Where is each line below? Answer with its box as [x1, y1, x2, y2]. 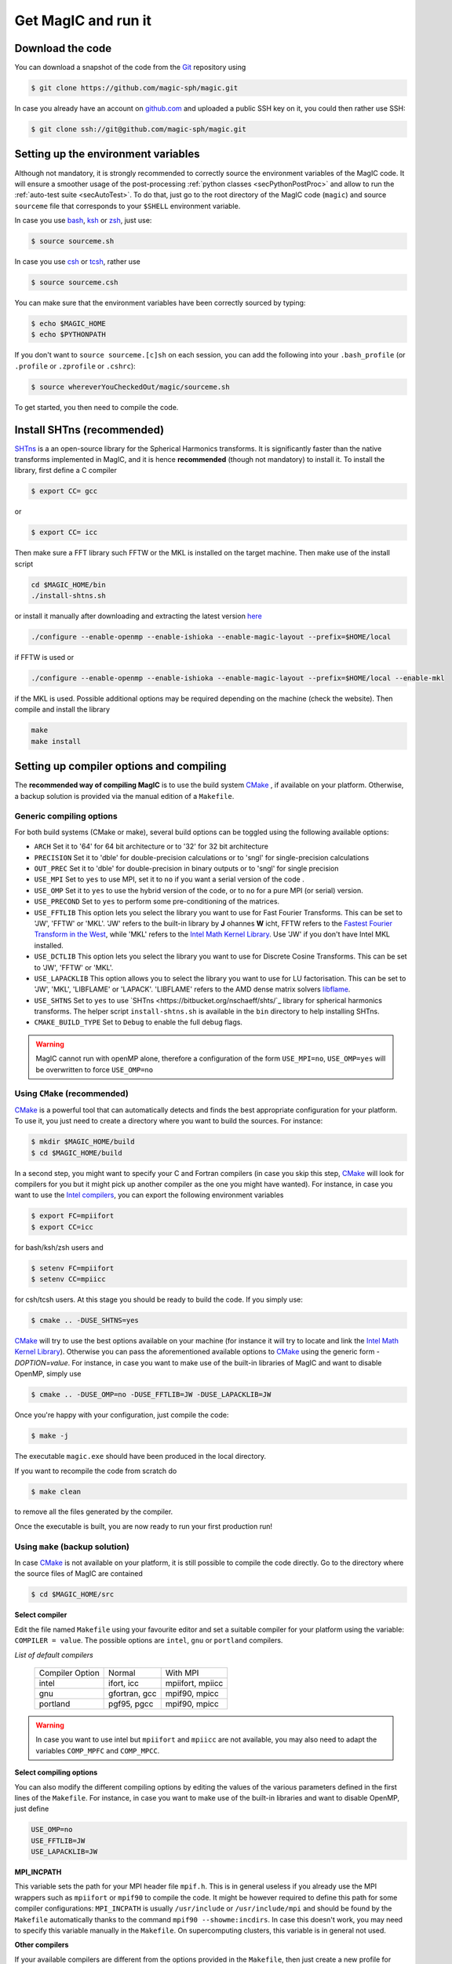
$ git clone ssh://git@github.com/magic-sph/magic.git [31, 125, 246, 134]
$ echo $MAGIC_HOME [31, 319, 106, 328]
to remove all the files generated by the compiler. [14, 1507, 173, 1516]
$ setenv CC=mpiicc [31, 1275, 106, 1284]
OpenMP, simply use [14, 1369, 82, 1379]
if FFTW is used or [14, 653, 75, 662]
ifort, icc [108, 1677, 139, 1688]
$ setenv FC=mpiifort [31, 1263, 115, 1273]
